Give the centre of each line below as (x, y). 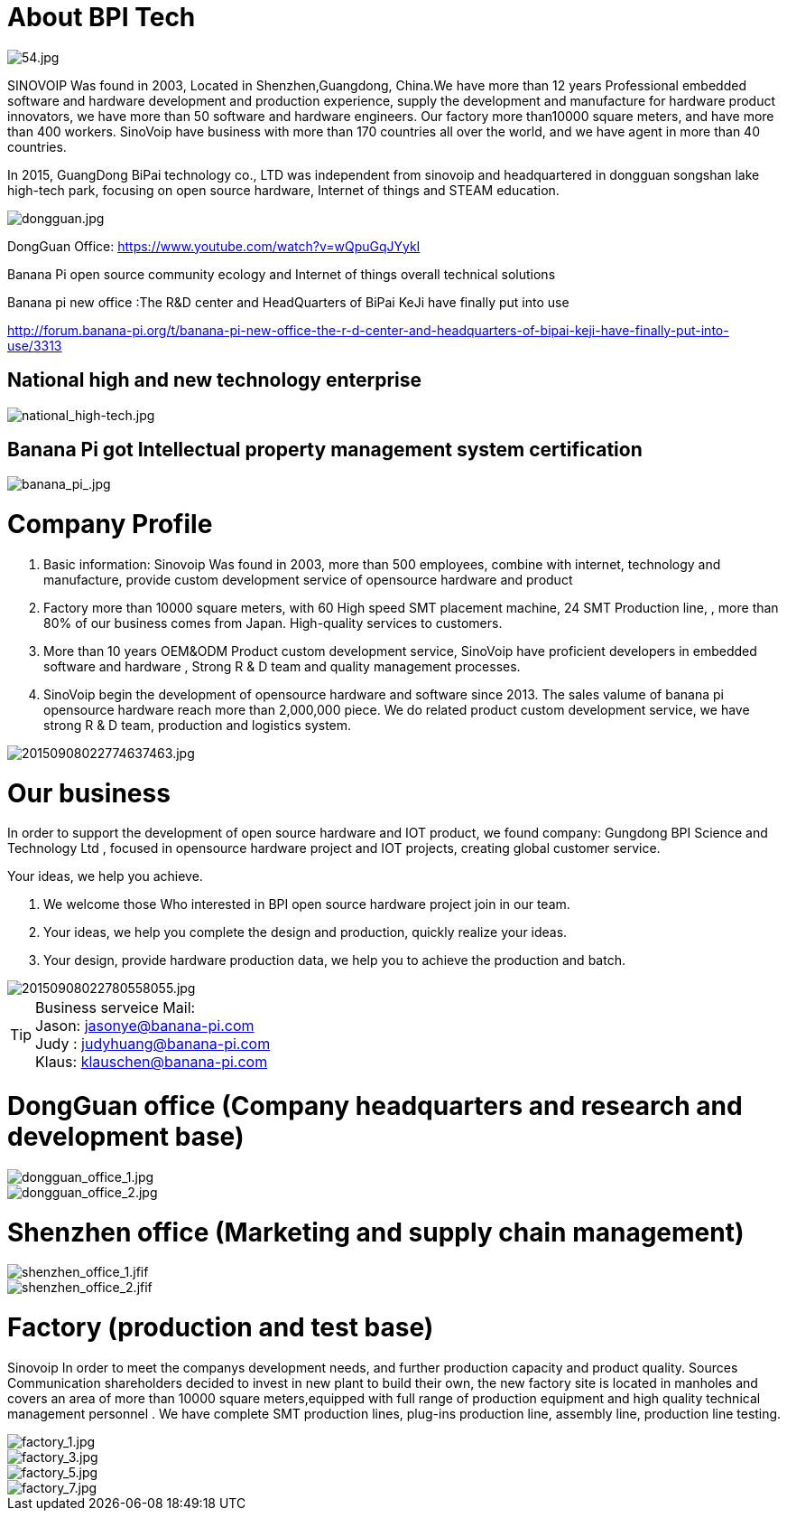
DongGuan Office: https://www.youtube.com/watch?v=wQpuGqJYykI (214, 246)
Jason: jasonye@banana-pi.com (145, 1026)
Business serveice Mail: (116, 1008)
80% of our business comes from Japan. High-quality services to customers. (273, 623)
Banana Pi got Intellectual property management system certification (325, 450)
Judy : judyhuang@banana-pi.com (153, 1044)
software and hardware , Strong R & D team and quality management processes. (282, 666)
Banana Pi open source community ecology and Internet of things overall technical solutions (282, 274)
